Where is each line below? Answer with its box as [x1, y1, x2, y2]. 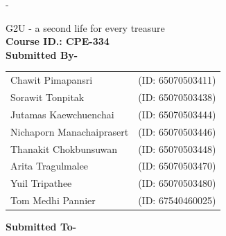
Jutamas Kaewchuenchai [10, 107, 114, 121]
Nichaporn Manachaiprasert [10, 124, 129, 138]
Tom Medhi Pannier [10, 193, 96, 208]
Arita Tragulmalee [10, 158, 89, 173]
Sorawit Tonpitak [10, 89, 85, 104]
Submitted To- [6, 219, 77, 234]
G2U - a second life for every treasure [6, 20, 165, 35]
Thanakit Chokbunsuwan [10, 141, 118, 156]
